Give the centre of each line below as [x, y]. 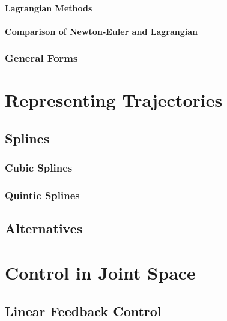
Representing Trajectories [114, 100]
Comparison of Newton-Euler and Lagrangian [101, 31]
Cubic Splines [39, 168]
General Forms [41, 58]
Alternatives [44, 228]
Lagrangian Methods [49, 7]
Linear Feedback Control [83, 310]
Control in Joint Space [100, 273]
